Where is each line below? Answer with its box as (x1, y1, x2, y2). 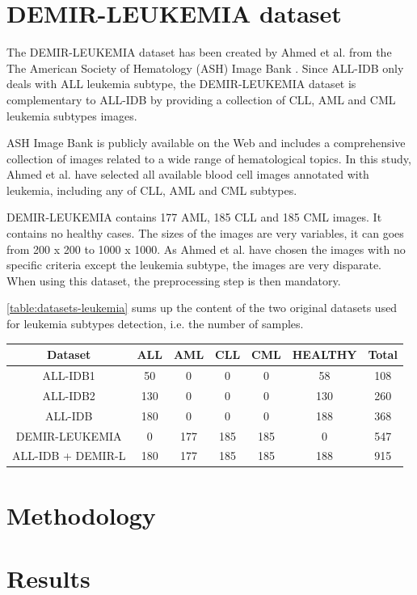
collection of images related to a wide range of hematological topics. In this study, (6, 150, 411, 167)
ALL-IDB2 (42, 386, 95, 403)
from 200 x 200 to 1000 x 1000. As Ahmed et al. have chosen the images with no (6, 240, 406, 257)
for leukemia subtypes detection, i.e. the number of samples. (6, 315, 304, 332)
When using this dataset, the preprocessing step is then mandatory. (6, 272, 341, 289)
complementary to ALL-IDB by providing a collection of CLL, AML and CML (6, 91, 396, 108)
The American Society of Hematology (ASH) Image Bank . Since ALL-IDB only (6, 59, 404, 76)
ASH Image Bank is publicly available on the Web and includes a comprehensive (6, 134, 406, 151)
